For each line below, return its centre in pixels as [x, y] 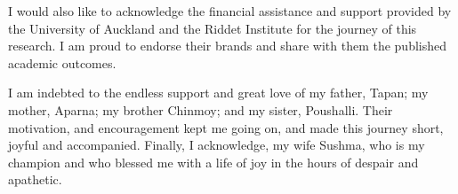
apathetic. [35, 179]
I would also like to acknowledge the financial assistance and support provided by [230, 11]
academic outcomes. [62, 62]
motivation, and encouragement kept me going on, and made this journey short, [226, 127]
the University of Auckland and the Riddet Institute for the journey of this [213, 28]
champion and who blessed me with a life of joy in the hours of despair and [213, 162]
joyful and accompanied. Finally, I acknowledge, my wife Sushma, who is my [217, 145]
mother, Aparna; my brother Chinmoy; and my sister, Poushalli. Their [201, 109]
